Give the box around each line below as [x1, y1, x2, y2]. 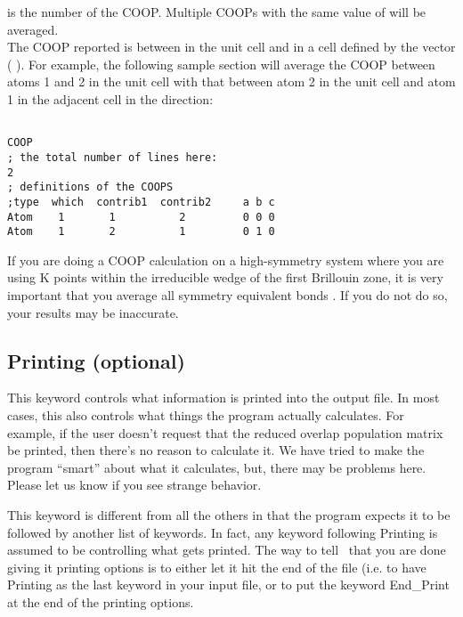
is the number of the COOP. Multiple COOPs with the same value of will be [7, 3, 426, 20]
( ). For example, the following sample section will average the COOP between [7, 54, 435, 73]
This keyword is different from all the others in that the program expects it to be [7, 505, 451, 524]
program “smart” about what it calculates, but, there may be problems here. [7, 458, 426, 476]
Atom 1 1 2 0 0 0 [7, 210, 275, 223]
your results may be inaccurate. [7, 303, 179, 321]
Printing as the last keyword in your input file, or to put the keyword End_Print [7, 575, 450, 594]
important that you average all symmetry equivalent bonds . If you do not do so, [7, 286, 448, 304]
